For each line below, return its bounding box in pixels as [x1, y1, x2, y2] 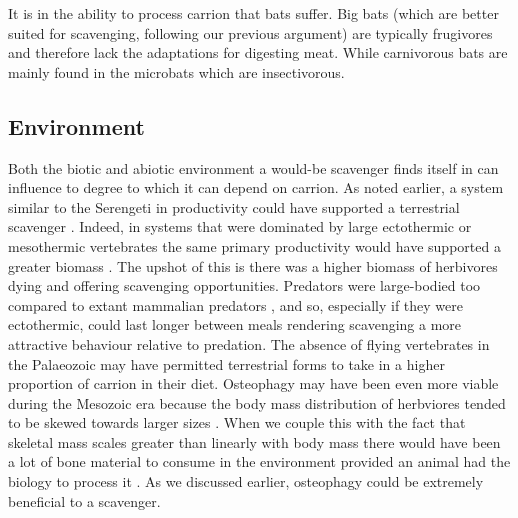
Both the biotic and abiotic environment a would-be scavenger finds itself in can [8, 157, 499, 178]
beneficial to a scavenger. [8, 490, 161, 511]
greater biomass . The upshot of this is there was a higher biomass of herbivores [8, 255, 498, 276]
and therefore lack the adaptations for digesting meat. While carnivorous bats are [8, 42, 508, 63]
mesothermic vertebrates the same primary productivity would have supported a [8, 235, 501, 256]
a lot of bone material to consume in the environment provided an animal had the [8, 451, 511, 472]
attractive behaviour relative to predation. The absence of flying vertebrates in [8, 333, 490, 354]
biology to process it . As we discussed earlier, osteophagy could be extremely [8, 471, 484, 492]
